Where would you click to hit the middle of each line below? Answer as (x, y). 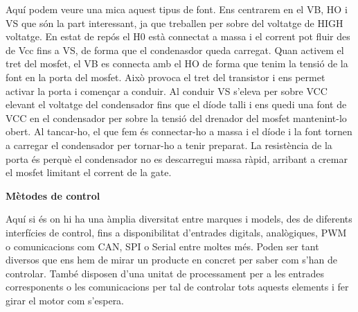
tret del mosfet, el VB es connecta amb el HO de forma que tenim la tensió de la (177, 63)
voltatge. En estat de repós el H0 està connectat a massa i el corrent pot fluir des (178, 36)
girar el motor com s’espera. (65, 300)
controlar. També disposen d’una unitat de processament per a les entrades (165, 273)
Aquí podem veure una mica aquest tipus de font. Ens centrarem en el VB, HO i (177, 9)
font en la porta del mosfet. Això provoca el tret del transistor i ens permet (165, 77)
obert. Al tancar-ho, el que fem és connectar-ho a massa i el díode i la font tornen (179, 131)
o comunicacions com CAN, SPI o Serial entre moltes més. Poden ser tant (162, 246)
